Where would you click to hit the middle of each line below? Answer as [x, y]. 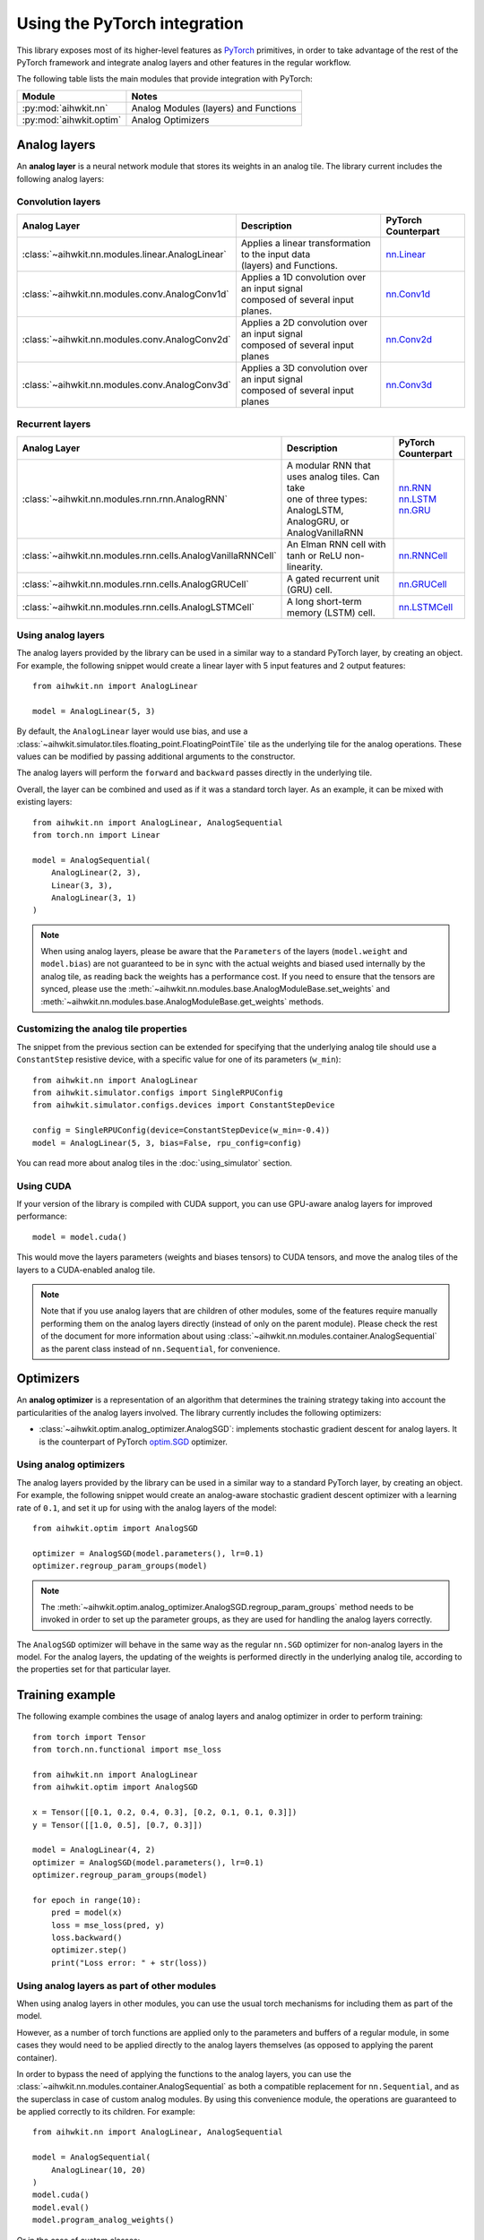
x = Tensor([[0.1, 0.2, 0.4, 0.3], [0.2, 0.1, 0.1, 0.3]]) [165, 1813]
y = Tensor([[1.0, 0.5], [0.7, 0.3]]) [118, 1825]
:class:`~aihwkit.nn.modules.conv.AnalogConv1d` [125, 294]
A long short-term [324, 601]
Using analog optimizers [71, 1465]
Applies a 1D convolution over [303, 277]
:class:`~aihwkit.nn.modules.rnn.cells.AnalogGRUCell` [136, 584]
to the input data [276, 254]
